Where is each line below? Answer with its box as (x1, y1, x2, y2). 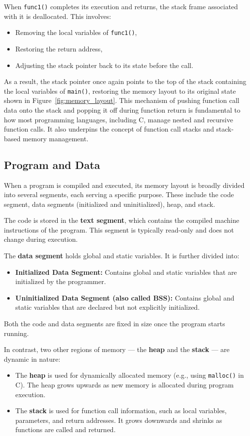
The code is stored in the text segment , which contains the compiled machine (4, 215, 239, 225)
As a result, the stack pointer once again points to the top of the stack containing (4, 76, 247, 86)
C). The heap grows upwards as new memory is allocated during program (15, 380, 234, 390)
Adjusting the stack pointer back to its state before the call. (15, 60, 193, 70)
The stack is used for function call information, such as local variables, (15, 405, 227, 416)
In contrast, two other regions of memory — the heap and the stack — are (4, 344, 230, 354)
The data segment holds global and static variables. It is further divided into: (4, 251, 239, 261)
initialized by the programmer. (15, 276, 106, 286)
